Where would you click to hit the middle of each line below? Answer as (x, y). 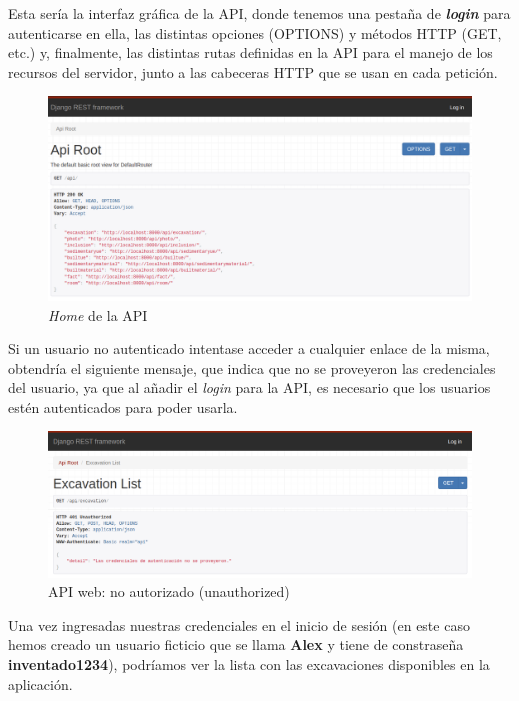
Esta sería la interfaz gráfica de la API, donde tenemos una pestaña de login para (259, 13)
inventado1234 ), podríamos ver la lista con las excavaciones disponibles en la (249, 664)
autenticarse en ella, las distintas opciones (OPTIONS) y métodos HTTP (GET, (255, 32)
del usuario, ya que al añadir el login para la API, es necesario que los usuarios (249, 387)
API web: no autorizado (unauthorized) (169, 591)
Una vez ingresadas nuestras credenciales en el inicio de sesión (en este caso (239, 624)
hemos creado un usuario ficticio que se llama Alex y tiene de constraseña (236, 644)
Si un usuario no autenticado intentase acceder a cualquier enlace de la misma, (249, 348)
